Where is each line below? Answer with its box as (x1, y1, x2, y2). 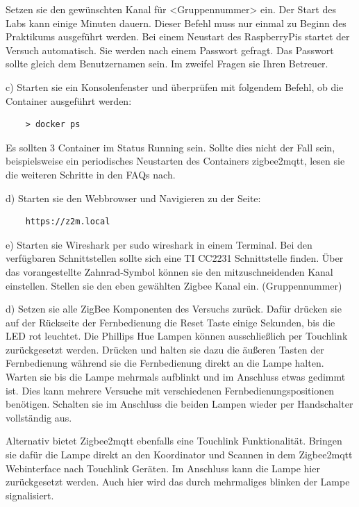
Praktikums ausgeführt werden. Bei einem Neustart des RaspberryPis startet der (6, 29, 350, 44)
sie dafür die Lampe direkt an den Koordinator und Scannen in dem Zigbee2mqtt (6, 447, 353, 462)
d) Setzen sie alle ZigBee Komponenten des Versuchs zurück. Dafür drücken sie (6, 301, 342, 316)
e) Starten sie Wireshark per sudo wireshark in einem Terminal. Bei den (6, 237, 312, 251)
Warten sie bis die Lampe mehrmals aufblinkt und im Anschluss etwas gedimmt (6, 369, 346, 384)
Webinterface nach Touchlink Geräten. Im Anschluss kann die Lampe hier (6, 460, 320, 475)
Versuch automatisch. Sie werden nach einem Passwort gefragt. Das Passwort (6, 42, 334, 57)
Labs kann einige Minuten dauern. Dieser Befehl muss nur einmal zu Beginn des (6, 15, 347, 30)
